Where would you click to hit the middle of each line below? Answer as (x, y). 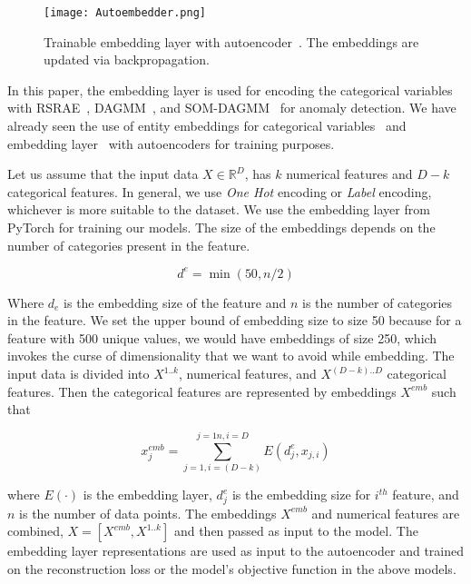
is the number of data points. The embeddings (148, 513)
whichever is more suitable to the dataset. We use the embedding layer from (219, 209)
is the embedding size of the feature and (175, 302)
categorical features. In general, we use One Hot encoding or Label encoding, (220, 191)
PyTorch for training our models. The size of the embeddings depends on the (221, 227)
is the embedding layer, (147, 495)
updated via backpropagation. (127, 59)
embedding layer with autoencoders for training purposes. (171, 143)
